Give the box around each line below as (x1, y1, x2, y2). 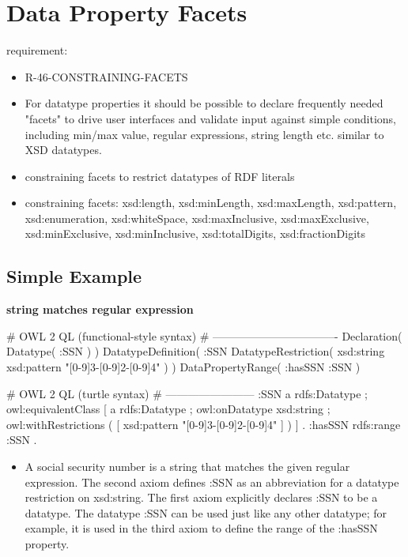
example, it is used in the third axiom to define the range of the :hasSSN (25, 520, 378, 536)
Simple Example (6, 264, 142, 288)
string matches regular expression (6, 301, 194, 318)
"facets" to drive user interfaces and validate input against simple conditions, (25, 110, 396, 126)
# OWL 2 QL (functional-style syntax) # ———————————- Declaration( (6, 327, 402, 344)
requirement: (6, 42, 68, 58)
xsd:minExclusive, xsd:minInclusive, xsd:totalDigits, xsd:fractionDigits (25, 225, 366, 242)
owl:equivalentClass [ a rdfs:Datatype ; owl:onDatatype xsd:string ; (6, 401, 331, 417)
